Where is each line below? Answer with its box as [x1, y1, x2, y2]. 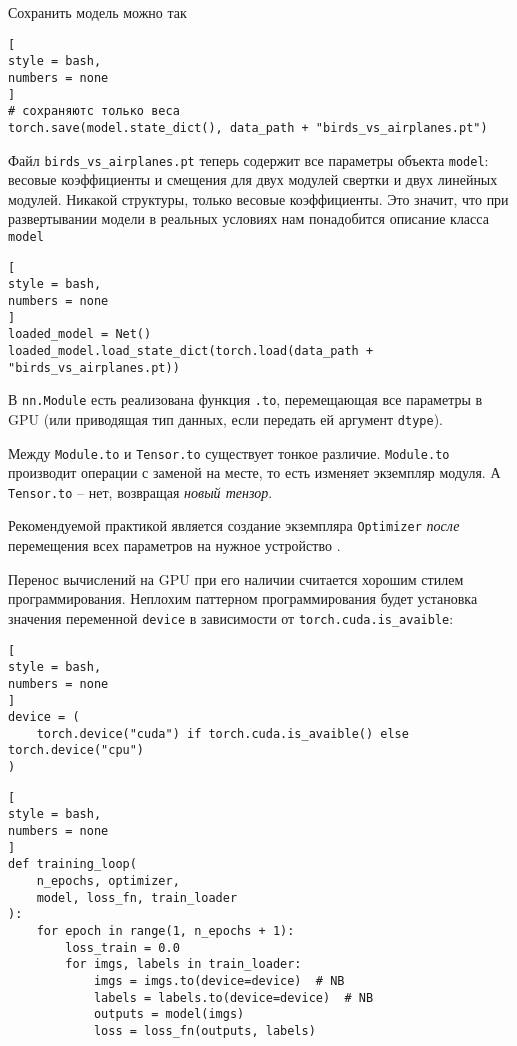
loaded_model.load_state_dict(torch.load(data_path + [8, 343, 374, 358]
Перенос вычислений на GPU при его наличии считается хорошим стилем [8, 568, 464, 589]
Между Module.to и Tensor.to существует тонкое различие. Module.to [8, 442, 450, 463]
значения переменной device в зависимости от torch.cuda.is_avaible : [8, 607, 454, 628]
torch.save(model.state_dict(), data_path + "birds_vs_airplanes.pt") [8, 120, 488, 135]
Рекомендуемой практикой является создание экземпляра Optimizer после [8, 515, 460, 536]
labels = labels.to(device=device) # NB [93, 990, 374, 1005]
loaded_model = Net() [8, 327, 152, 342]
